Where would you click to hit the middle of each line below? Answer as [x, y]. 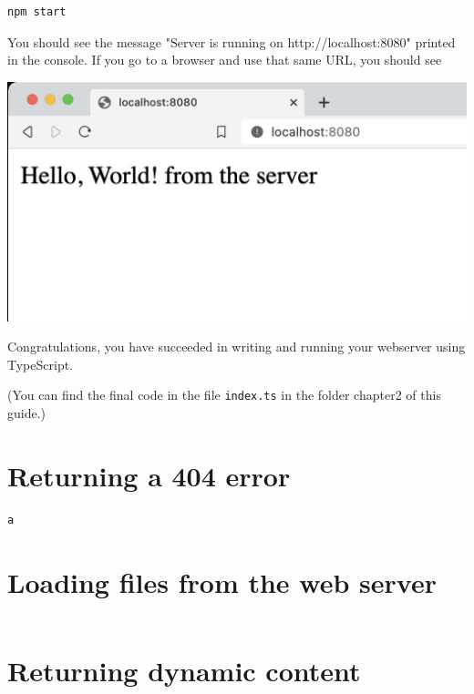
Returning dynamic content [184, 670]
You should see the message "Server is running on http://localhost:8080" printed [232, 41]
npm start [37, 12]
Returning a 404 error [149, 475]
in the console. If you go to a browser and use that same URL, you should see [225, 60]
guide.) [27, 413]
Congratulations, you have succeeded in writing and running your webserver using [237, 347]
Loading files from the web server [222, 582]
